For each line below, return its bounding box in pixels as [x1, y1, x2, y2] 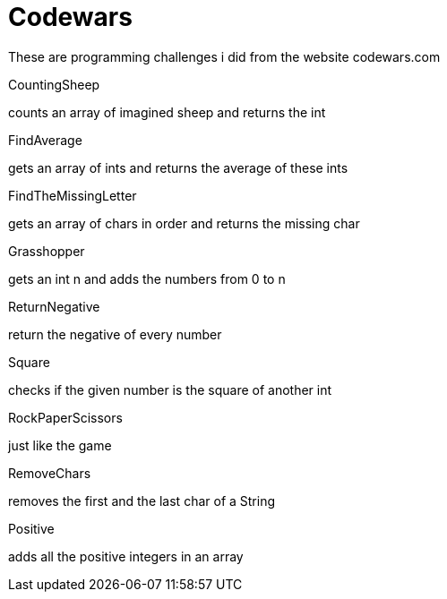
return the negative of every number [8, 326, 222, 342]
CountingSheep [8, 76, 100, 92]
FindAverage [8, 132, 82, 148]
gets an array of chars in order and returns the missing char [8, 215, 360, 231]
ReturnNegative [8, 298, 100, 314]
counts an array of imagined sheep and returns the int [8, 104, 326, 120]
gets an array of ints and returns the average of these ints [8, 159, 348, 175]
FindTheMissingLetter [8, 187, 137, 203]
